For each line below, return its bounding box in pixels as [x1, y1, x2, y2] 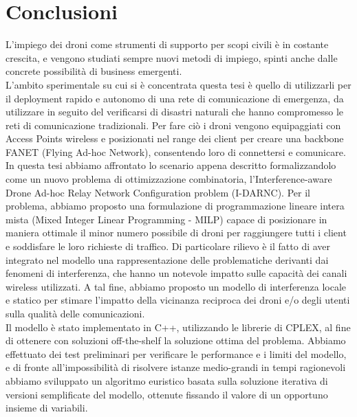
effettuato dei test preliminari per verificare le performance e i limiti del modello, [6, 346, 347, 361]
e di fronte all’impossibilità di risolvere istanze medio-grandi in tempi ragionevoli [6, 360, 346, 374]
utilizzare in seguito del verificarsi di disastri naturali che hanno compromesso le [6, 104, 344, 119]
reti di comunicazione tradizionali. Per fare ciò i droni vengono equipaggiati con [6, 117, 341, 132]
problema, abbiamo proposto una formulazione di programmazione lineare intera [6, 199, 345, 213]
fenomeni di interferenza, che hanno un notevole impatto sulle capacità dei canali [6, 266, 347, 280]
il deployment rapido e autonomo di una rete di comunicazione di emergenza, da [6, 91, 344, 105]
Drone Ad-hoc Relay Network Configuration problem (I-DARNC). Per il [6, 185, 310, 199]
